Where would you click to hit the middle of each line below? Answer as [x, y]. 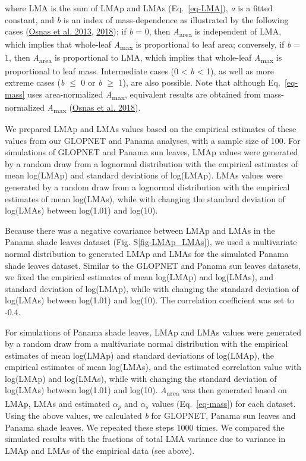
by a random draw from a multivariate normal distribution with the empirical [146, 344]
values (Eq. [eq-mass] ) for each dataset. [224, 403]
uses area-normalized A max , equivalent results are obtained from [144, 95]
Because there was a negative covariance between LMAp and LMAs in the [140, 230]
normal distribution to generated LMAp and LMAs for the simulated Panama [147, 253]
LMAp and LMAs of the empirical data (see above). [100, 450]
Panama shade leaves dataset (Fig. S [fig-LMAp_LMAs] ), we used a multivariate [151, 242]
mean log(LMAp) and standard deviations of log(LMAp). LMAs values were [144, 175]
